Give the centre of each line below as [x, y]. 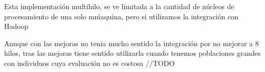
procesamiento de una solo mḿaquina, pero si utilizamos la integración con [121, 16]
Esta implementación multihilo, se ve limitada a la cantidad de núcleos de [119, 6]
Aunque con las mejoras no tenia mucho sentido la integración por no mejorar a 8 [131, 43]
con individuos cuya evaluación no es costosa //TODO [89, 63]
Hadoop [16, 26]
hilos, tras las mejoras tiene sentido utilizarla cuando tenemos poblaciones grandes [132, 53]
